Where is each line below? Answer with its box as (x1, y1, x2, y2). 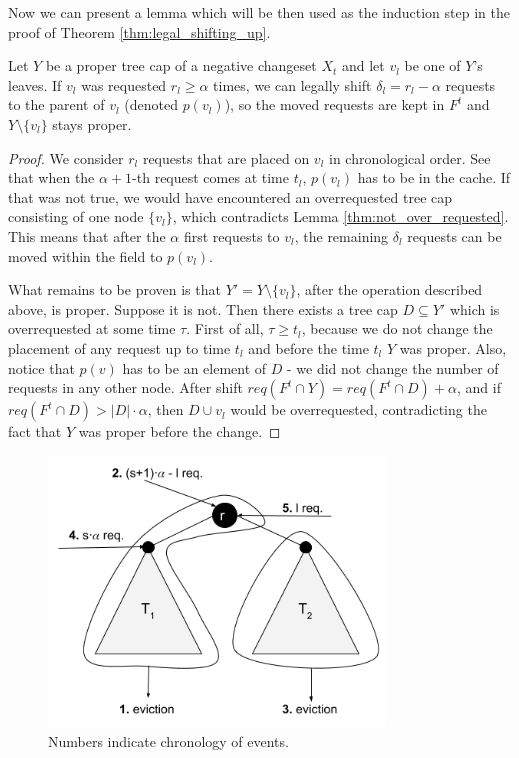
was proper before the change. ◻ (78, 421, 281, 442)
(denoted (124, 94, 178, 115)
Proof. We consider (8, 147, 124, 168)
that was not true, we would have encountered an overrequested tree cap (8, 186, 453, 207)
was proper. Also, (399, 337, 507, 358)
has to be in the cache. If (357, 167, 511, 188)
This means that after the (8, 225, 166, 246)
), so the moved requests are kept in (224, 94, 445, 115)
